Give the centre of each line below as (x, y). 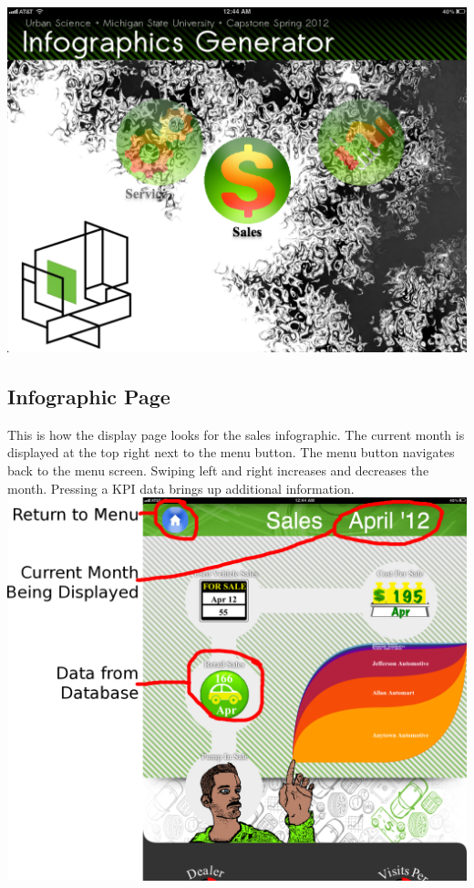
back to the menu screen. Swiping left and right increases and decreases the (218, 470)
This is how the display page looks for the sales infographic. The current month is (236, 434)
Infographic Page (89, 396)
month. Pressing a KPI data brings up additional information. (181, 488)
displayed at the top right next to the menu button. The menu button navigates (231, 452)
